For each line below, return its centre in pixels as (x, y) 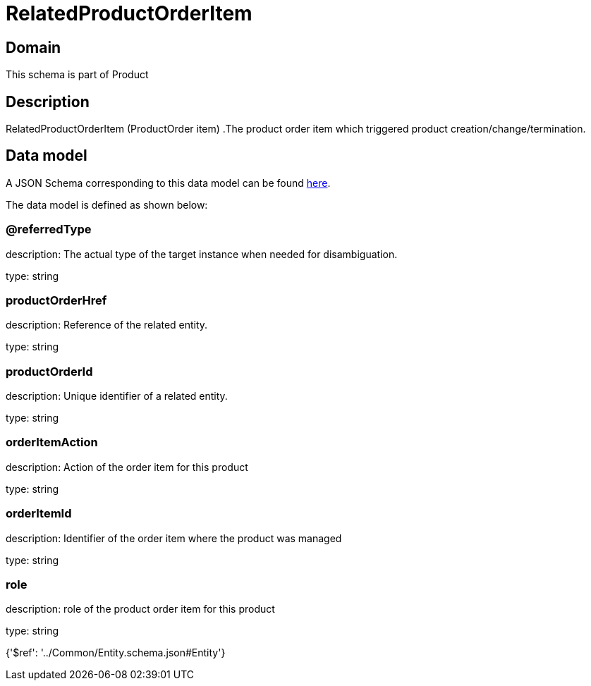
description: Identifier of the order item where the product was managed (174, 538)
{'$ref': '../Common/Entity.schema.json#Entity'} (116, 653)
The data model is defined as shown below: (107, 204)
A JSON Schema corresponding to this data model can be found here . (168, 183)
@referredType (49, 229)
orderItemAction (52, 442)
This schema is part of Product (77, 75)
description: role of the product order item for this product (140, 609)
